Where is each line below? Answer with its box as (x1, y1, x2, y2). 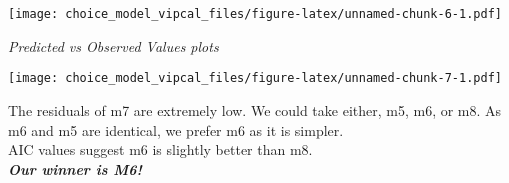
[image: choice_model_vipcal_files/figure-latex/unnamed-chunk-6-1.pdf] (8, 7, 502, 21)
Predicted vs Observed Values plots (8, 35, 219, 56)
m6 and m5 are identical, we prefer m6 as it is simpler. (8, 119, 344, 140)
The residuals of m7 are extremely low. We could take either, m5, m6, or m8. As (8, 99, 502, 120)
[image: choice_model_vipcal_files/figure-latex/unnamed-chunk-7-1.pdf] (8, 71, 502, 86)
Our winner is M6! (8, 158, 142, 179)
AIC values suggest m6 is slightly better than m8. (8, 139, 313, 160)
